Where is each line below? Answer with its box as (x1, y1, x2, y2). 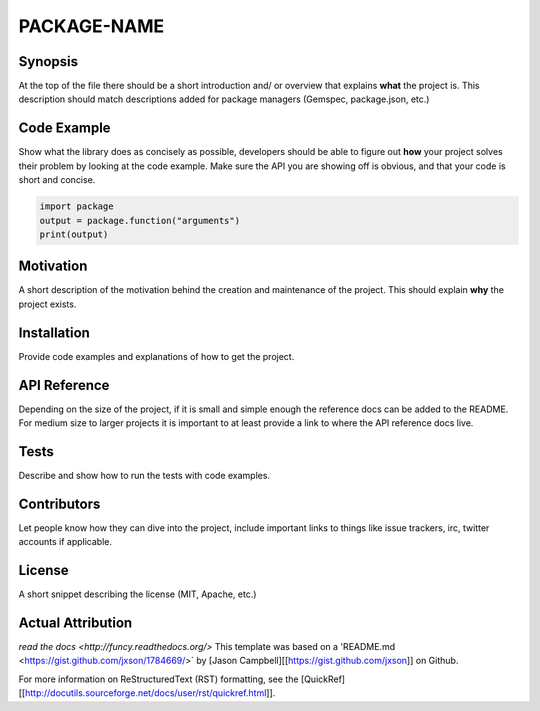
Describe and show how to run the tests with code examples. (18, 469, 270, 481)
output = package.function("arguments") (39, 215, 240, 226)
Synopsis (18, 53, 79, 70)
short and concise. (18, 174, 96, 186)
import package (39, 201, 114, 212)
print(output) (39, 228, 109, 240)
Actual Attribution (18, 614, 133, 631)
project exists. (18, 298, 77, 310)
